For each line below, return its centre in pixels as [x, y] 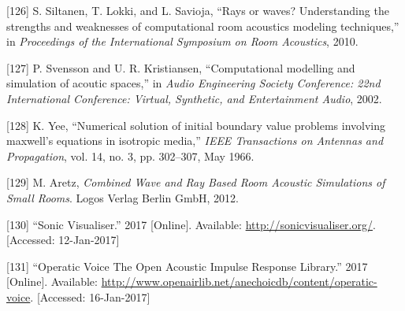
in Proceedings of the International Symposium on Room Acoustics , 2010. [182, 41]
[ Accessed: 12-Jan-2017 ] [63, 240]
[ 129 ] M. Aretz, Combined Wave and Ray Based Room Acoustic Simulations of [196, 182]
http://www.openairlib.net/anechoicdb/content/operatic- [239, 281]
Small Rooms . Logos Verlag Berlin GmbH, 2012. [123, 197]
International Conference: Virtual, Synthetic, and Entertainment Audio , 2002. [194, 98]
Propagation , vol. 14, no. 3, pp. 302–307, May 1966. [130, 155]
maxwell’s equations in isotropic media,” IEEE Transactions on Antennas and [195, 141]
